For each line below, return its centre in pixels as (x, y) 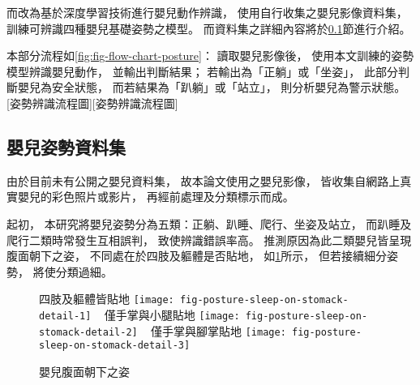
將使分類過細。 (73, 271)
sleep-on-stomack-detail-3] (115, 346)
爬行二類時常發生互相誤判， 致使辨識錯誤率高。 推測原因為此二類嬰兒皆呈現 (209, 240)
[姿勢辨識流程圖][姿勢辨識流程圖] (92, 103)
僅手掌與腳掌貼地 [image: (219, 330)
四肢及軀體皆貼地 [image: (107, 299)
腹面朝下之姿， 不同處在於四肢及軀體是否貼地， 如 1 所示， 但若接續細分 (197, 256)
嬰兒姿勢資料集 (66, 146)
